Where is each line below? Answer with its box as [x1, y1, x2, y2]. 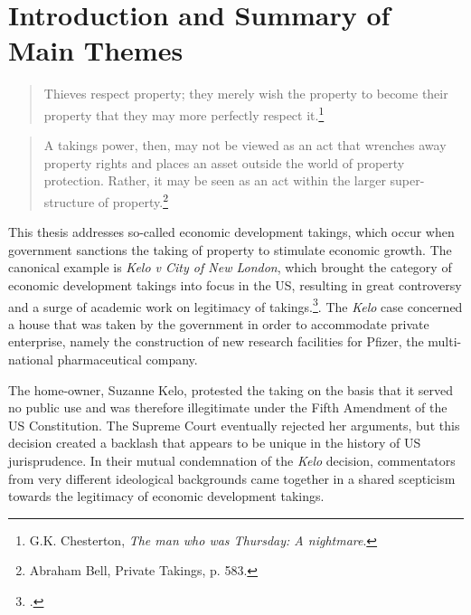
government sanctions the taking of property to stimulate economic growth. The [8, 240, 452, 259]
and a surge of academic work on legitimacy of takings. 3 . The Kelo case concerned [8, 294, 463, 316]
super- [390, 171, 425, 190]
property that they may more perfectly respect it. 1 [43, 102, 325, 124]
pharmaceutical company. [57, 350, 198, 368]
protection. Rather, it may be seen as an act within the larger [43, 171, 386, 190]
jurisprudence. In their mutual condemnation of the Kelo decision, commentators [8, 450, 456, 469]
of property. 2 [98, 189, 168, 211]
